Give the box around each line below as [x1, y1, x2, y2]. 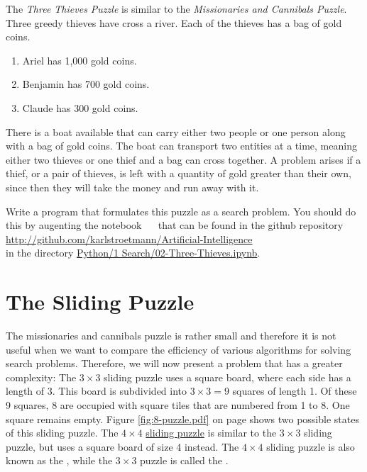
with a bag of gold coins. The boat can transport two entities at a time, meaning [6, 138, 357, 153]
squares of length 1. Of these [232, 383, 357, 398]
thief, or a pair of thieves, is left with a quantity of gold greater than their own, [6, 166, 351, 181]
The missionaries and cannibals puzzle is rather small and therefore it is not [6, 328, 336, 343]
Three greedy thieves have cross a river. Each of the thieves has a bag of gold [6, 15, 342, 30]
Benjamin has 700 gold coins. [22, 77, 150, 91]
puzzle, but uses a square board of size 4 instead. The [6, 439, 239, 454]
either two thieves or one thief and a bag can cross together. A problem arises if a [6, 152, 361, 167]
